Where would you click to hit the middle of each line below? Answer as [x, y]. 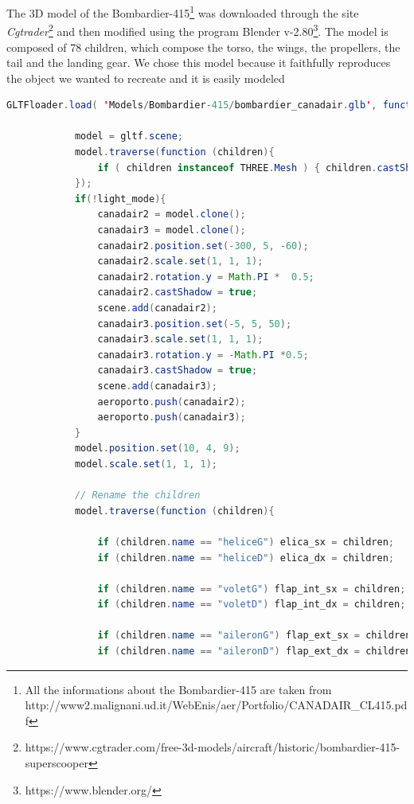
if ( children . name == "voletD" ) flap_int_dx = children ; [252, 605]
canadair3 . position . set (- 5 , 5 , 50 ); [195, 324]
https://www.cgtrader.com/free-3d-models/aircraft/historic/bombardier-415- [213, 747]
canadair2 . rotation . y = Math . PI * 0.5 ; [206, 277]
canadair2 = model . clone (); [172, 215]
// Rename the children [137, 496]
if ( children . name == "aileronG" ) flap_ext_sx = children [254, 636]
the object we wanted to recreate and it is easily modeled [146, 78]
